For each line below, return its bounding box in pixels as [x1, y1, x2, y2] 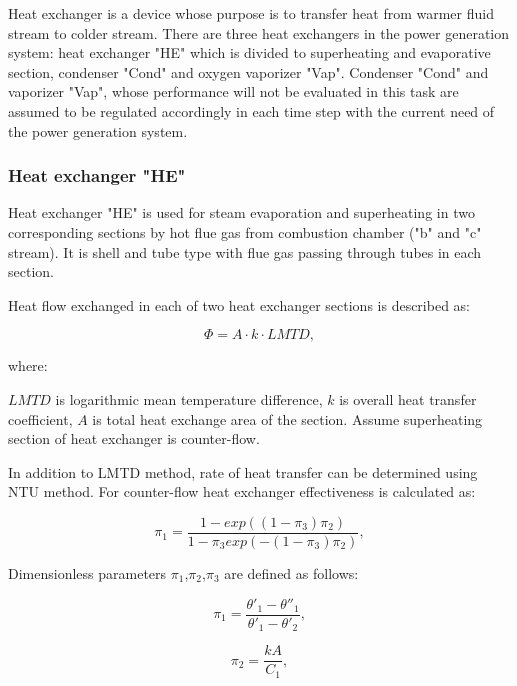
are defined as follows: [224, 562, 359, 583]
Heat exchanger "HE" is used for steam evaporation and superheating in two [8, 202, 475, 223]
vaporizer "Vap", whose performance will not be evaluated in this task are [8, 81, 459, 102]
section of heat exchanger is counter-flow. [8, 428, 260, 449]
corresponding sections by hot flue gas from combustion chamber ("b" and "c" [8, 221, 482, 242]
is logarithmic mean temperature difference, [55, 388, 323, 409]
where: [8, 355, 48, 376]
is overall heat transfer [339, 388, 477, 409]
